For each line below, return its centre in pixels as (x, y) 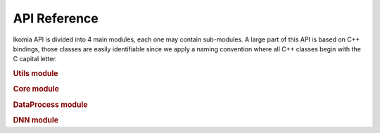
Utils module (36, 74)
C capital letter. (35, 59)
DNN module (36, 120)
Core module (36, 89)
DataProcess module (50, 104)
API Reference (56, 18)
